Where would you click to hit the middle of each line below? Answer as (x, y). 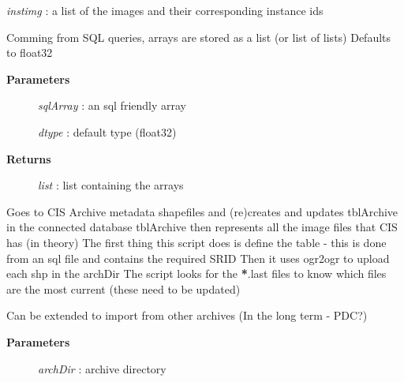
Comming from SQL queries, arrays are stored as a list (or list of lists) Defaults (199, 37)
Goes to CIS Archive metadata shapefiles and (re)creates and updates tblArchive (202, 211)
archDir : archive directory (102, 368)
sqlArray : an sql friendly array (112, 105)
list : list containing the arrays (111, 185)
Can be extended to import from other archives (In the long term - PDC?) (187, 315)
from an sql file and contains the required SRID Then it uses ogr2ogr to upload (198, 258)
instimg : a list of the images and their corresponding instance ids (165, 10)
